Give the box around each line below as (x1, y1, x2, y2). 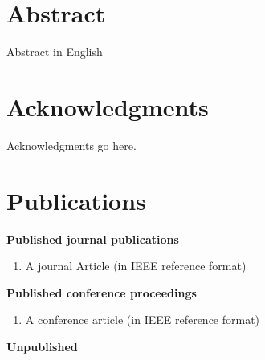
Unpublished (6, 338, 78, 354)
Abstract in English (6, 43, 103, 60)
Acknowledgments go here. (6, 136, 137, 153)
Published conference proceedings (6, 284, 197, 301)
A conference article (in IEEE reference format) (25, 311, 260, 328)
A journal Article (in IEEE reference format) (25, 257, 247, 274)
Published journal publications (6, 230, 179, 247)
